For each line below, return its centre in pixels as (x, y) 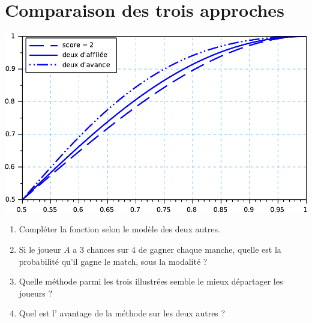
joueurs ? (36, 293)
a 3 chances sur (101, 249)
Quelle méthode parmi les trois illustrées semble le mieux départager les (151, 281)
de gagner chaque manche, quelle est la (210, 249)
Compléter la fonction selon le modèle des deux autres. (119, 229)
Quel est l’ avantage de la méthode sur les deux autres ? (122, 313)
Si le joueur (40, 249)
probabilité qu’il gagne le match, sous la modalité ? (113, 261)
